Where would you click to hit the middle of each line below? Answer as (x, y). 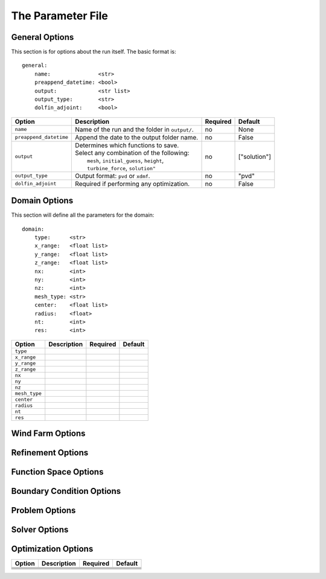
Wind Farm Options (48, 434)
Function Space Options (57, 472)
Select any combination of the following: (132, 153)
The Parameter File (59, 16)
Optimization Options (52, 549)
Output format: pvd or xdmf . (113, 176)
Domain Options (42, 201)
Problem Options (43, 510)
